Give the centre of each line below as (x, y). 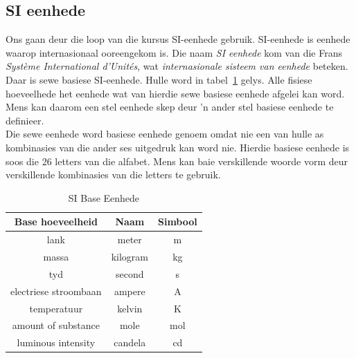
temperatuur (56, 308)
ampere (130, 291)
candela (130, 342)
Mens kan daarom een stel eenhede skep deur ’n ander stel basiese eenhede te (170, 107)
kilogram (130, 257)
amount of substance (56, 325)
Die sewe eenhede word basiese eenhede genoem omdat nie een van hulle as (165, 134)
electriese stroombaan (56, 291)
